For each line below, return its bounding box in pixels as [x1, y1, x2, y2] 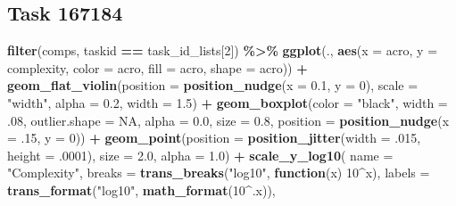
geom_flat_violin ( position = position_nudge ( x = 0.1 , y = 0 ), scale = [7, 76, 419, 95]
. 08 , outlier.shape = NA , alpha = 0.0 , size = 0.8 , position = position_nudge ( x [7, 111, 450, 129]
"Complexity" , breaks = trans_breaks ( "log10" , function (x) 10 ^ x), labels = [7, 163, 430, 182]
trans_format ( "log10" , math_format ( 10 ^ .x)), [7, 180, 276, 199]
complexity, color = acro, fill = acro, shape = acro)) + [7, 58, 308, 77]
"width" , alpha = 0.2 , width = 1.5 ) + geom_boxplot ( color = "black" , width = [7, 93, 448, 111]
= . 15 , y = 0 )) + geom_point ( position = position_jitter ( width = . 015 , [7, 128, 421, 147]
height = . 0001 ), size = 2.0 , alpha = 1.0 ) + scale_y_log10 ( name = [7, 145, 394, 164]
